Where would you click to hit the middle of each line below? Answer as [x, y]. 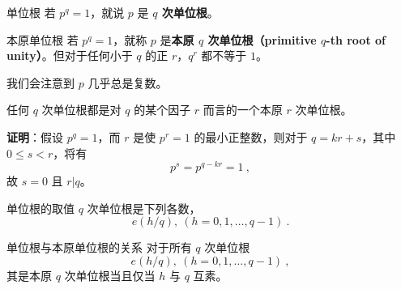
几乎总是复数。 [128, 82]
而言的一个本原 [243, 110]
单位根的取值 [41, 208]
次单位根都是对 [81, 110]
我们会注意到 [41, 82]
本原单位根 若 [43, 39]
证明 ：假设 [35, 136]
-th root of [356, 39]
